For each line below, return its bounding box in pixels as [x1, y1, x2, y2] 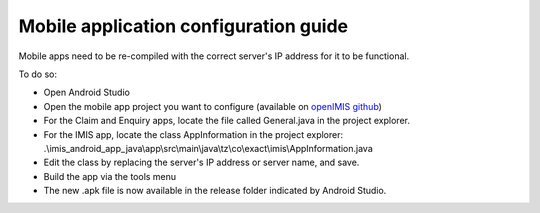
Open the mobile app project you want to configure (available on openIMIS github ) [43, 100, 382, 112]
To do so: [18, 68, 57, 80]
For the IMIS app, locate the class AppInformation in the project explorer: [43, 128, 344, 140]
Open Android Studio [43, 86, 130, 99]
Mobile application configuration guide [18, 15, 349, 37]
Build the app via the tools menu [43, 170, 177, 182]
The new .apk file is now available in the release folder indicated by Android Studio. [43, 185, 387, 197]
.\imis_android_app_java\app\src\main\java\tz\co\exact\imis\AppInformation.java [43, 142, 374, 154]
